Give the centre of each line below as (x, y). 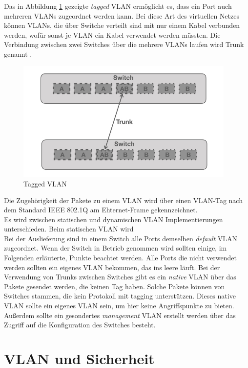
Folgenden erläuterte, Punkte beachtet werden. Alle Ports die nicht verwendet (120, 258)
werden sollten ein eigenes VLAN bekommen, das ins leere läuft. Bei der (112, 267)
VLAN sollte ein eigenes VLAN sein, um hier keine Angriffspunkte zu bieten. (119, 306)
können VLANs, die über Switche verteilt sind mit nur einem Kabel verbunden (122, 25)
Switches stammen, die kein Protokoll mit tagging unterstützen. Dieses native (120, 296)
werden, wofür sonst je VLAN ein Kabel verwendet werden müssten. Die (112, 34)
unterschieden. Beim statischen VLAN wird (69, 229)
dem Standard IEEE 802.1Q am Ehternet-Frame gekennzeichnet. (101, 210)
